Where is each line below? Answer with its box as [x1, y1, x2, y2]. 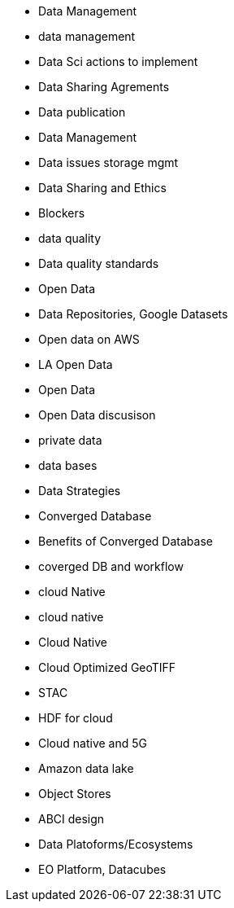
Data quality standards [38, 257, 159, 270]
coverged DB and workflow [38, 559, 184, 573]
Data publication [38, 105, 126, 119]
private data [38, 433, 102, 447]
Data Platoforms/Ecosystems [38, 837, 193, 851]
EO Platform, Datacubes [38, 862, 167, 876]
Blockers [38, 206, 85, 220]
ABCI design [38, 812, 105, 826]
